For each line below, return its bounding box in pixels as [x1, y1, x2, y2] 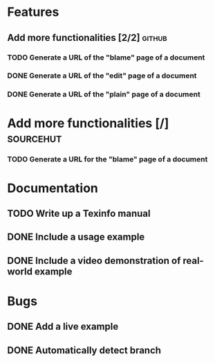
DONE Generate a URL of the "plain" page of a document [7, 89, 200, 99]
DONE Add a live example [7, 321, 119, 333]
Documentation [7, 180, 99, 196]
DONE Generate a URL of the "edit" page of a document [7, 71, 197, 80]
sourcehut [7, 130, 62, 145]
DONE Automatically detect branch [7, 344, 161, 356]
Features [7, 4, 59, 20]
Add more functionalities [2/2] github [7, 32, 167, 44]
